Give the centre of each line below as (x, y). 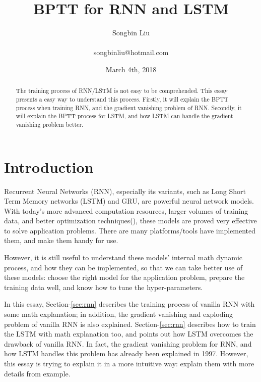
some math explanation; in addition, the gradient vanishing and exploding (119, 314)
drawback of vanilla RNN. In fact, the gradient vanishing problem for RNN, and (128, 343)
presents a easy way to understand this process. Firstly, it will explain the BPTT (122, 99)
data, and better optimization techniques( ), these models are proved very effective (130, 221)
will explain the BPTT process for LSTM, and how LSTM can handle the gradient (124, 116)
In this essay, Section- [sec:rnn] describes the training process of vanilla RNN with (129, 304)
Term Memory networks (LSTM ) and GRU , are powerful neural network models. (129, 201)
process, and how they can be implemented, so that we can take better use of (123, 267)
